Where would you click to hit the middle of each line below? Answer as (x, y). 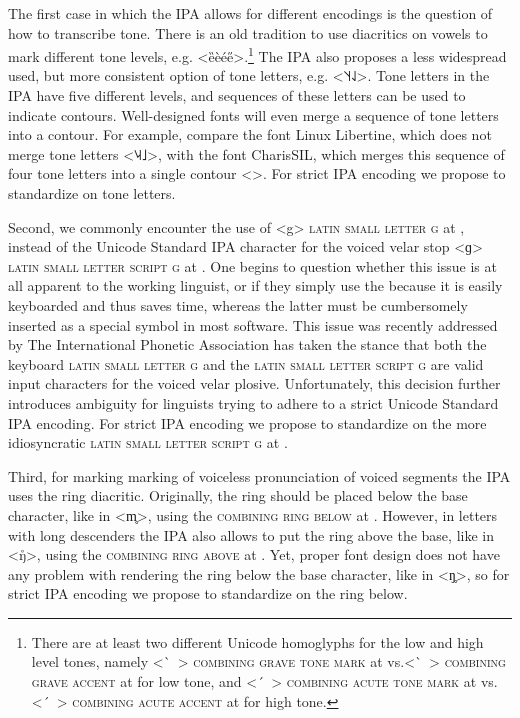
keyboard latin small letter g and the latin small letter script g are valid (246, 363)
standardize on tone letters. (92, 193)
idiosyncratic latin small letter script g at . (148, 442)
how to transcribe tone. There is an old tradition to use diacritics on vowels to (248, 32)
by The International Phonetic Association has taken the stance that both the (247, 344)
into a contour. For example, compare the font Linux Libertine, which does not (250, 134)
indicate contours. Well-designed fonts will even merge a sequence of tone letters (253, 114)
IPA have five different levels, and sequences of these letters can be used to (237, 95)
